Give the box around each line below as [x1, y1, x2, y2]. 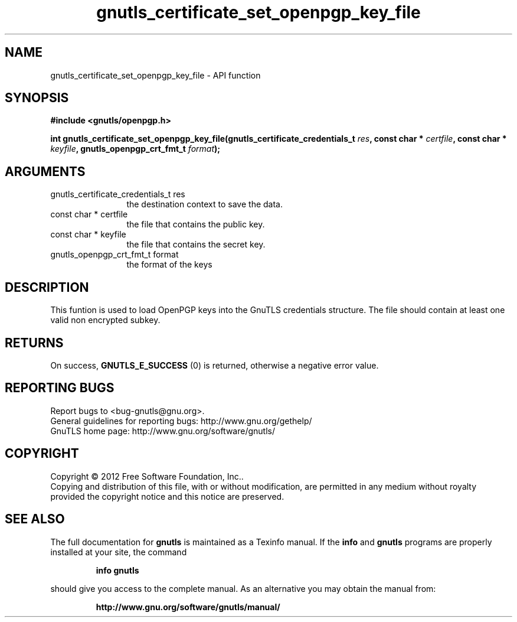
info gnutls [96, 565, 139, 575]
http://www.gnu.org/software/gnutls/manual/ [96, 601, 280, 612]
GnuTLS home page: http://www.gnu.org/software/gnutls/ [50, 425, 275, 436]
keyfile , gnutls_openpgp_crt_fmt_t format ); [50, 144, 221, 154]
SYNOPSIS [5, 90, 69, 106]
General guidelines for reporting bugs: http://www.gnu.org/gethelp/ [50, 415, 312, 426]
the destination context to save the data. [126, 199, 283, 210]
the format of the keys [126, 259, 212, 270]
